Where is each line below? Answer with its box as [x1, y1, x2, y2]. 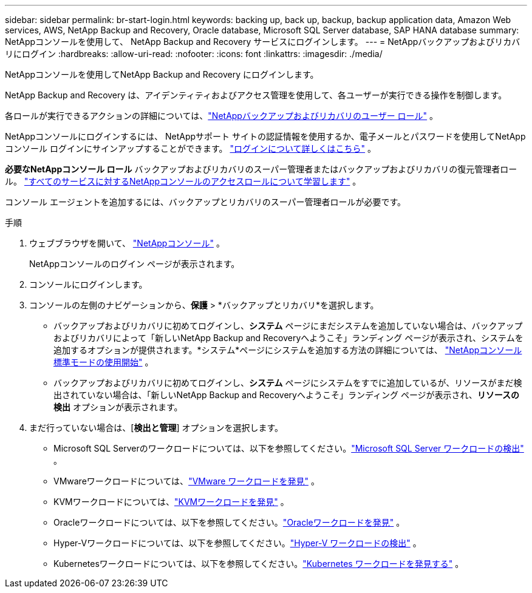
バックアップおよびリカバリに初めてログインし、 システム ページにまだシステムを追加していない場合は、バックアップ [53, 320, 523, 331]
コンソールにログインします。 [29, 279, 148, 290]
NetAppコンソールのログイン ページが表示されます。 [29, 259, 240, 269]
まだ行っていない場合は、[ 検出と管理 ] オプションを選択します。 [29, 422, 284, 433]
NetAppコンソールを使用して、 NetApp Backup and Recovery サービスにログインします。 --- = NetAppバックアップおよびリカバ [5, 36, 520, 47]
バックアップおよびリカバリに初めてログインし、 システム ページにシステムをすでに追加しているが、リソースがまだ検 [53, 378, 522, 388]
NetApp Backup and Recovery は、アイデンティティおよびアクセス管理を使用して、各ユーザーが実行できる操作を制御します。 [5, 90, 507, 100]
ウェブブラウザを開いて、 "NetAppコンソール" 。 [29, 238, 225, 248]
